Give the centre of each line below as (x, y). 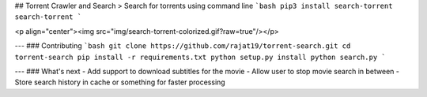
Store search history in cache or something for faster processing (120, 82)
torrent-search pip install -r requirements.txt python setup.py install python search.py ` (200, 57)
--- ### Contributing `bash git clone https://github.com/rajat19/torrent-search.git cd (183, 46)
